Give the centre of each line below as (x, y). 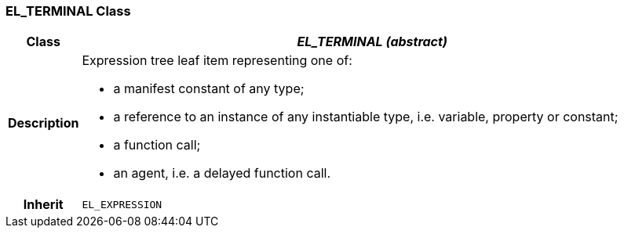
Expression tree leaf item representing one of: (217, 61)
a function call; (157, 145)
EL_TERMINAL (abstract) (372, 42)
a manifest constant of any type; (209, 89)
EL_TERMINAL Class (68, 11)
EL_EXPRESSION (122, 204)
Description (44, 123)
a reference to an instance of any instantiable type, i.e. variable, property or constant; (366, 117)
